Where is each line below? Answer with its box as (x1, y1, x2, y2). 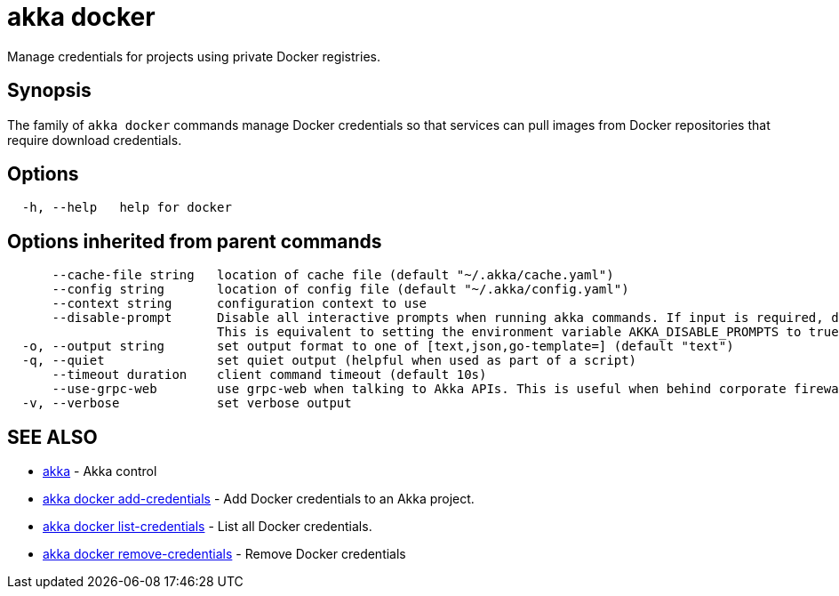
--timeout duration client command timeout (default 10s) (52, 367, 487, 383)
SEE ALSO (7, 425, 98, 448)
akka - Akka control (43, 463, 157, 479)
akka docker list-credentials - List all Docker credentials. (43, 519, 372, 535)
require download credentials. (7, 132, 182, 148)
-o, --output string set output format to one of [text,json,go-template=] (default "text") (21, 339, 734, 354)
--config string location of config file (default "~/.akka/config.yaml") (52, 282, 629, 297)
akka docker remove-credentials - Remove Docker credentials (43, 546, 406, 562)
